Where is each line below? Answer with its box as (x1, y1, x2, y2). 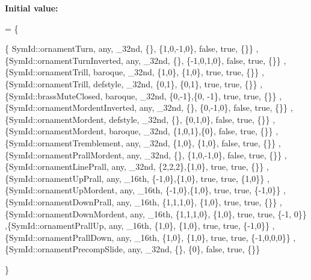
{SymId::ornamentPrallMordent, (5, 148, 125, 161)
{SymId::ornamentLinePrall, (5, 160, 109, 173)
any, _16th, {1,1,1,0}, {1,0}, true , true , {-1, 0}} (130, 207, 307, 220)
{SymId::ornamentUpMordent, (5, 184, 117, 196)
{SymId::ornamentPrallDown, (5, 231, 114, 243)
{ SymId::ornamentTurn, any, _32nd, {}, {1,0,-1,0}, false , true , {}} (5, 42, 253, 55)
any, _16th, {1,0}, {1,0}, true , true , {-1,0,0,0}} (117, 231, 291, 243)
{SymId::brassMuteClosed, (5, 89, 103, 102)
